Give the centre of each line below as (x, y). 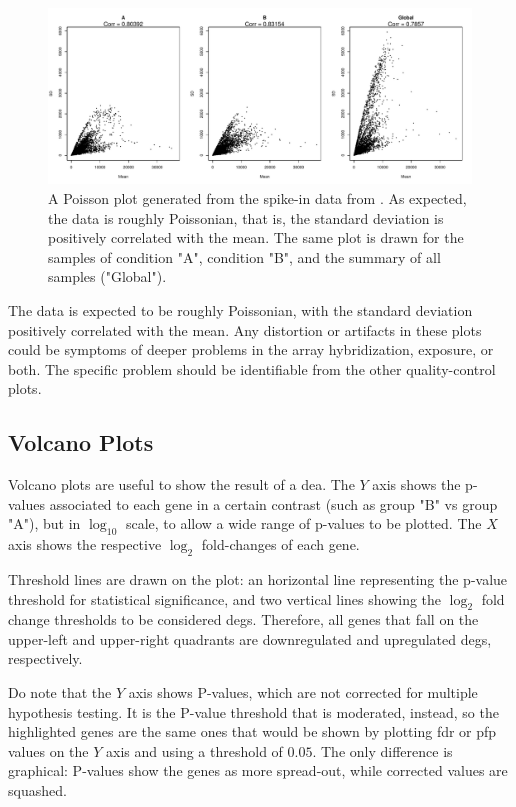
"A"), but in (44, 523)
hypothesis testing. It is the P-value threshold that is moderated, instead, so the (253, 711)
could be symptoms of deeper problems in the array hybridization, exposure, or (251, 349)
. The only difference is (382, 750)
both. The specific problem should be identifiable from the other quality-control (252, 368)
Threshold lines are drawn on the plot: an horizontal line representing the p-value (258, 578)
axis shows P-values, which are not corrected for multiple (303, 692)
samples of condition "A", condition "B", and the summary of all (244, 256)
